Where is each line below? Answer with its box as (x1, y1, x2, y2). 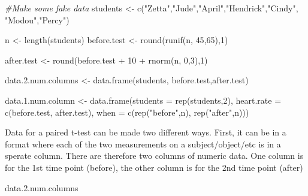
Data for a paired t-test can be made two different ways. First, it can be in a (5, 126, 286, 138)
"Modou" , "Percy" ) (5, 13, 70, 26)
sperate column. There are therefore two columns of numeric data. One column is (5, 149, 304, 162)
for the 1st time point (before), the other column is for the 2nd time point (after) (5, 161, 303, 173)
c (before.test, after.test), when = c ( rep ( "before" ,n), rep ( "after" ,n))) (5, 105, 249, 118)
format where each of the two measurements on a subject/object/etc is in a (5, 137, 281, 150)
